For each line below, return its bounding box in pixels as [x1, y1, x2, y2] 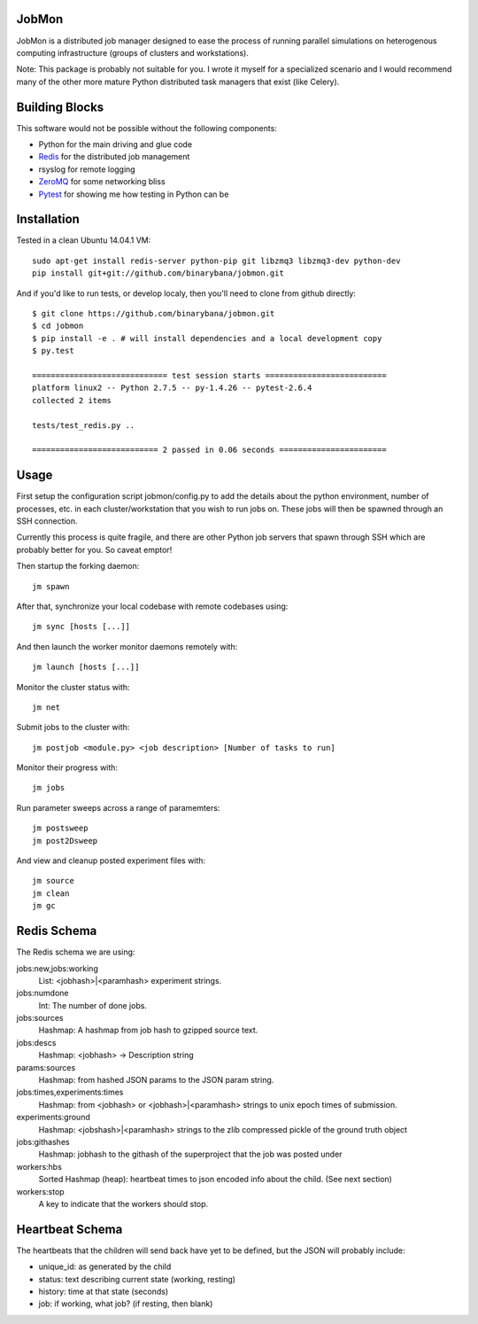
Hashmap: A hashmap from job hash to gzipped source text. [38, 1024, 258, 1036]
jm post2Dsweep [32, 836, 98, 845]
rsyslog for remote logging [38, 164, 136, 175]
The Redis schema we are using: [16, 946, 135, 957]
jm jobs [32, 783, 66, 793]
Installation [16, 212, 80, 227]
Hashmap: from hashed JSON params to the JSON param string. [38, 1075, 274, 1086]
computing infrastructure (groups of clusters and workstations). [16, 47, 250, 58]
